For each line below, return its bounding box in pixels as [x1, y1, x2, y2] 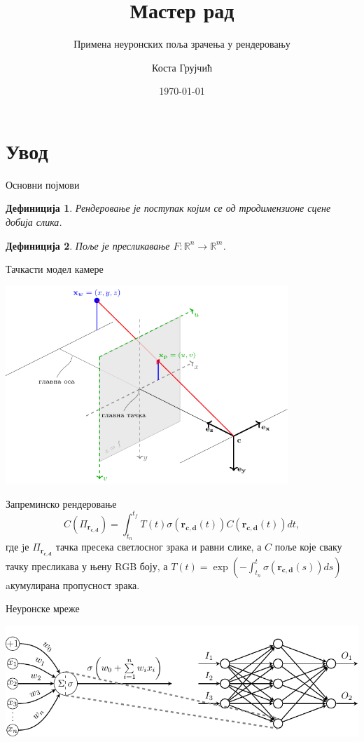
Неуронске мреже [6, 601, 80, 616]
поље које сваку [274, 539, 342, 554]
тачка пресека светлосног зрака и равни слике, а [55, 539, 262, 554]
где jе [6, 539, 29, 554]
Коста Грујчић [152, 60, 212, 74]
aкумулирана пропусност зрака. [6, 577, 140, 592]
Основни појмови [6, 177, 80, 191]
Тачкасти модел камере [6, 262, 104, 276]
